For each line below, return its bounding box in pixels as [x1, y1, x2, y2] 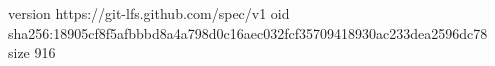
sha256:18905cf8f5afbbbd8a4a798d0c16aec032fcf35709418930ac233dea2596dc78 [8, 22, 488, 43]
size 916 [8, 42, 56, 63]
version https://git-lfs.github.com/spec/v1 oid [8, 3, 290, 23]
